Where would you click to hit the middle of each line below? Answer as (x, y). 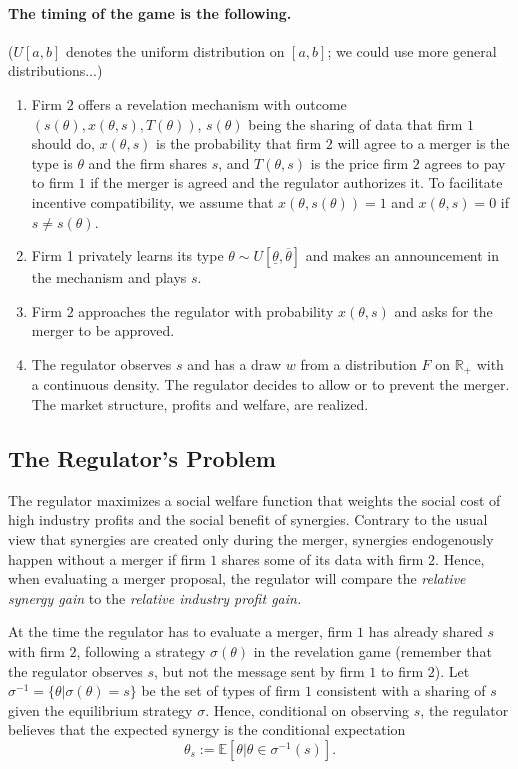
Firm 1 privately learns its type (127, 255)
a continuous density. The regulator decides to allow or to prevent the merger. (270, 384)
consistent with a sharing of (401, 690)
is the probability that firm (239, 143)
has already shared (425, 631)
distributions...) (55, 70)
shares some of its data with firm (323, 558)
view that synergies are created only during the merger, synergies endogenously (251, 538)
